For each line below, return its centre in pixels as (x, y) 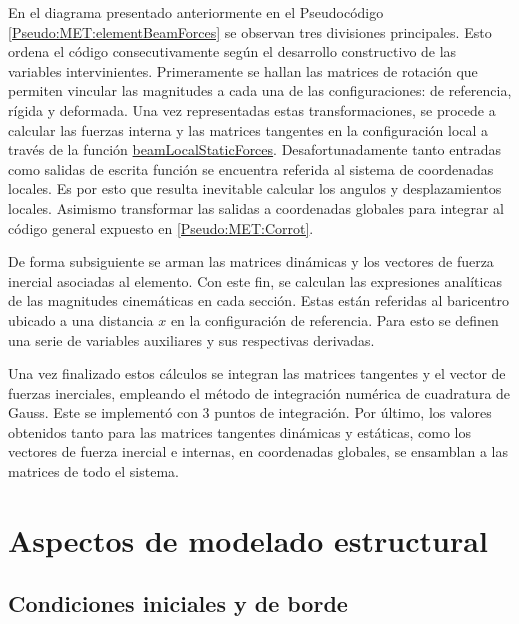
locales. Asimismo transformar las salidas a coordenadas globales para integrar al (256, 207)
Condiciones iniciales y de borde (178, 603)
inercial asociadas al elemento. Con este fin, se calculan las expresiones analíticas (255, 280)
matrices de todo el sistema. (93, 471)
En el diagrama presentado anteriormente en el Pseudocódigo (196, 12)
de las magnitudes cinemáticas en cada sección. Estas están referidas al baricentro (259, 300)
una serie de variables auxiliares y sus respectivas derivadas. (191, 339)
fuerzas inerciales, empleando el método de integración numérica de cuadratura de (259, 392)
